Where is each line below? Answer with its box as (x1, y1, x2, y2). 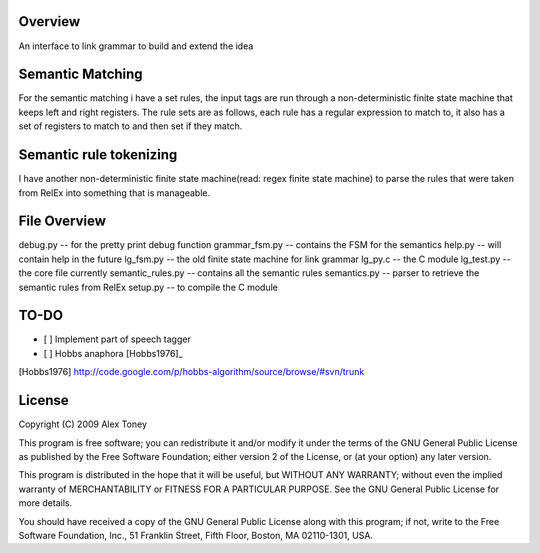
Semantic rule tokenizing (18, 146, 178, 164)
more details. (18, 497, 73, 509)
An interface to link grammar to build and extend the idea (18, 40, 254, 52)
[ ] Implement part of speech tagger (43, 333, 192, 345)
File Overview (18, 213, 107, 230)
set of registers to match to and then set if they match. (18, 120, 243, 132)
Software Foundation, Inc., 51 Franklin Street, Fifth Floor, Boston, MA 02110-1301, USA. (18, 529, 374, 541)
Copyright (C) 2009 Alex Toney (18, 418, 148, 430)
